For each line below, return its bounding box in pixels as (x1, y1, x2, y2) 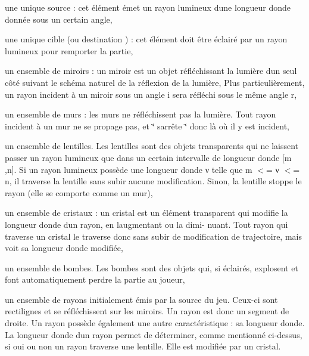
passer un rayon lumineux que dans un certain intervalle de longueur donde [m (5, 151, 292, 163)
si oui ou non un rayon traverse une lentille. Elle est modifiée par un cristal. (5, 340, 281, 352)
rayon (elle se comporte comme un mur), (5, 186, 153, 199)
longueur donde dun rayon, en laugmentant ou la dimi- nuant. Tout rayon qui (5, 218, 288, 230)
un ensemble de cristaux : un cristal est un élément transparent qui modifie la (5, 206, 288, 219)
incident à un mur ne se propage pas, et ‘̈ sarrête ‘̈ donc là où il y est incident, (5, 119, 289, 132)
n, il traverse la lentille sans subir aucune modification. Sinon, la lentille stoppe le (5, 175, 302, 187)
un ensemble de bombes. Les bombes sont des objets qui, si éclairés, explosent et (5, 261, 298, 274)
